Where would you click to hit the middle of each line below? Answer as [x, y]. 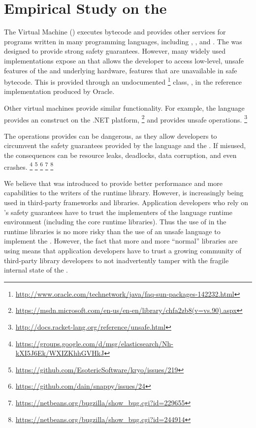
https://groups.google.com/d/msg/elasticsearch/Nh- [94, 343]
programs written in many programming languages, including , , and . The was [123, 41]
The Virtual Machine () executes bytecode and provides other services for [115, 32]
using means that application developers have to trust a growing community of [123, 250]
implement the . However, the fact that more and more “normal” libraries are [121, 241]
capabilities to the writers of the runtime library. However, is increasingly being [124, 193]
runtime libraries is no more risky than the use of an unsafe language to [112, 231]
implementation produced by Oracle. [59, 91]
